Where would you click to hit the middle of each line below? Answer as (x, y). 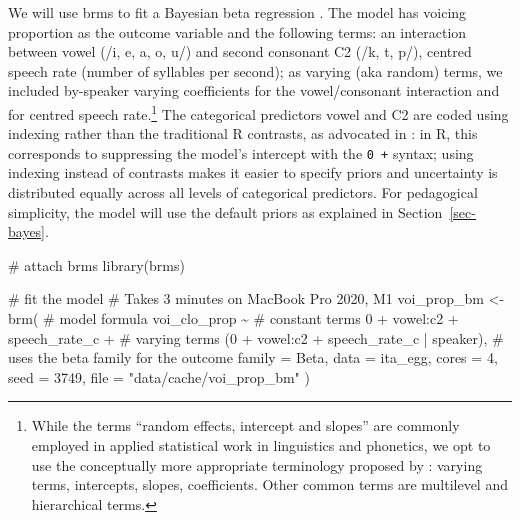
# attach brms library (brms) (96, 264)
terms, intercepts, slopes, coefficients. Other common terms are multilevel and (269, 484)
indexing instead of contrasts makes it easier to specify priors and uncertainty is (253, 172)
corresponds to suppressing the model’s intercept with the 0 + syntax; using (241, 152)
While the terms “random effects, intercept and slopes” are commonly (245, 425)
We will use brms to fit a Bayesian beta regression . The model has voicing (237, 12)
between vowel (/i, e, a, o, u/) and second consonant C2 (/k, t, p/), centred (240, 51)
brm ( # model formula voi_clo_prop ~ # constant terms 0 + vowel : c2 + (233, 318)
